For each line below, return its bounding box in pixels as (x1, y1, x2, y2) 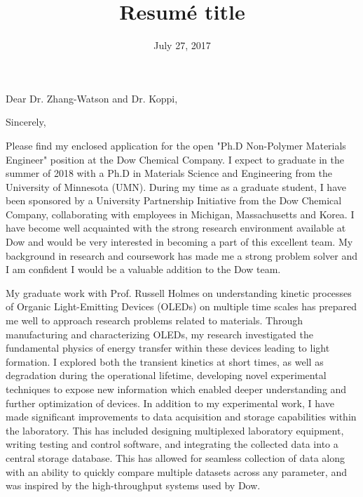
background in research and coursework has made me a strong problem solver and (6, 248, 357, 263)
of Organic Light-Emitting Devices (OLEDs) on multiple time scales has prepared (6, 299, 357, 314)
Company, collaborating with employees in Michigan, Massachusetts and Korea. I (6, 206, 355, 221)
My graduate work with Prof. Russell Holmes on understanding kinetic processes (6, 285, 352, 300)
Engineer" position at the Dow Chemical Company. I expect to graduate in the (6, 152, 344, 166)
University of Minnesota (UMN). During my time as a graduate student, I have (6, 179, 346, 194)
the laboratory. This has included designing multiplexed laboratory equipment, (6, 423, 344, 437)
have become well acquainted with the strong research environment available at (6, 220, 346, 235)
